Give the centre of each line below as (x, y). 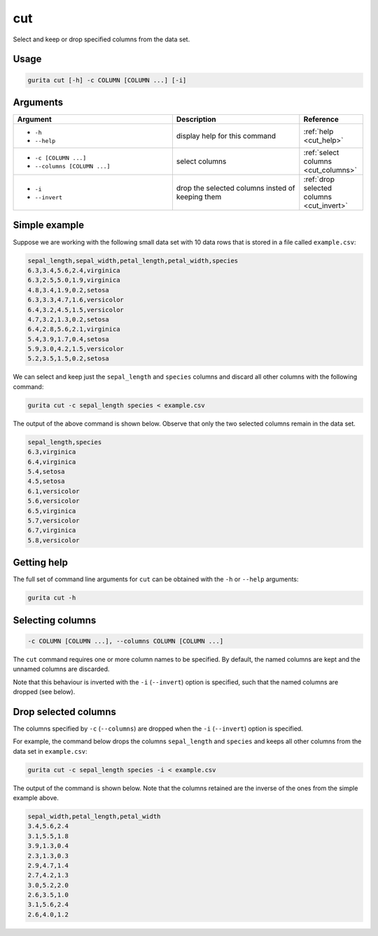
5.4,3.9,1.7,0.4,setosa (69, 339)
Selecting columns (55, 620)
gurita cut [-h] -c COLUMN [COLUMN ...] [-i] (107, 80)
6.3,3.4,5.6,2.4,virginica (74, 270)
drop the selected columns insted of (236, 188)
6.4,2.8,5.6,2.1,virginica (74, 329)
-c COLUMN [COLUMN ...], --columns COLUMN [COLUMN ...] (126, 641)
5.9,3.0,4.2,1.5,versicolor (76, 349)
